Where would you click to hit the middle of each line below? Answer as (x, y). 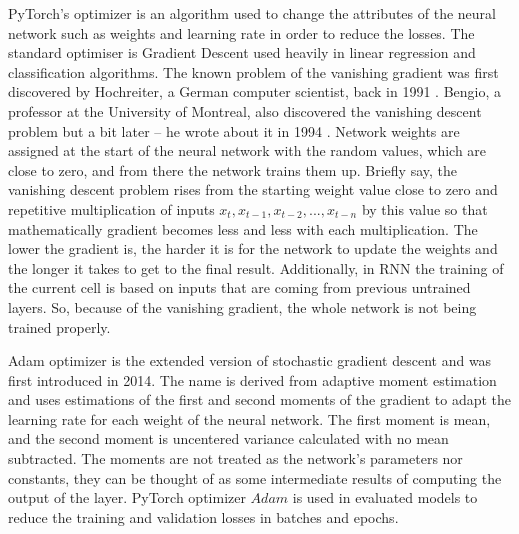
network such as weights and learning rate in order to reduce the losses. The (241, 32)
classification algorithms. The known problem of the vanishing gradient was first (253, 71)
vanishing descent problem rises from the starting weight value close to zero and (253, 189)
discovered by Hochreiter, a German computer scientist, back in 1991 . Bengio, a (255, 91)
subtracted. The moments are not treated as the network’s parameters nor (235, 458)
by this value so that (424, 208)
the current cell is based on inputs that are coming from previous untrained (239, 287)
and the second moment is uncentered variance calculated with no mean (228, 438)
